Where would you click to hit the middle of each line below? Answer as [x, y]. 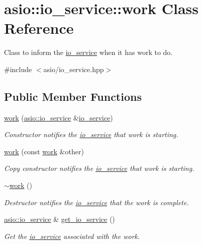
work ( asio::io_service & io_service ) [59, 117]
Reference [39, 28]
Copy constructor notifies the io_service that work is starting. [99, 168]
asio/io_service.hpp [74, 69]
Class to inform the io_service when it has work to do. [88, 52]
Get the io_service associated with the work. [72, 236]
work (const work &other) [44, 151]
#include [18, 69]
